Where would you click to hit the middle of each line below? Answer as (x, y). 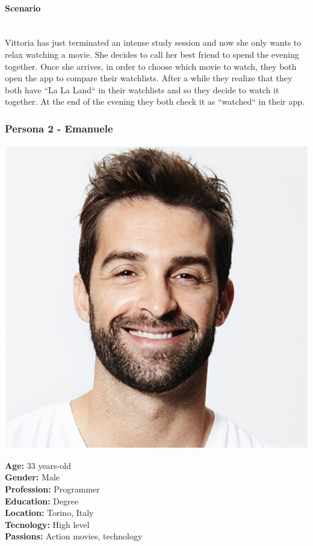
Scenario (23, 8)
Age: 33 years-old (38, 465)
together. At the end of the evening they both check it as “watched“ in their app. (155, 101)
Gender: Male (33, 477)
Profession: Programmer (52, 489)
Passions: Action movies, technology (74, 536)
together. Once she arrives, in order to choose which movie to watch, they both (151, 66)
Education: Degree (42, 501)
